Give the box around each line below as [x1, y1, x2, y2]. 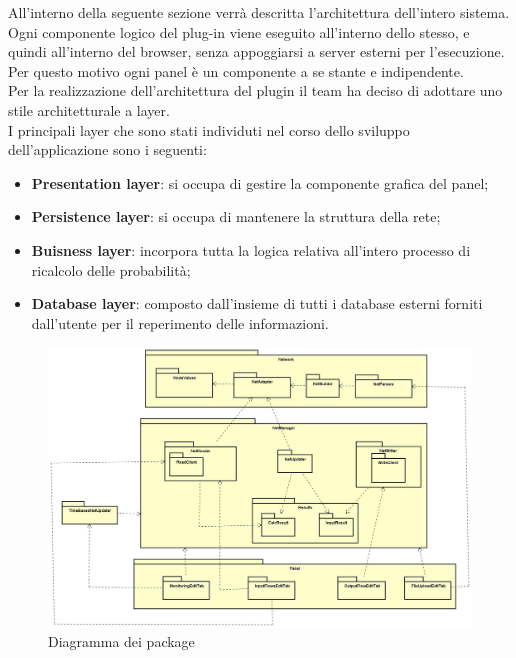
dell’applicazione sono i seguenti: [8, 139, 207, 160]
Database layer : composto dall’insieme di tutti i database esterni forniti [31, 293, 483, 314]
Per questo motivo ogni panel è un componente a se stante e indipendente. [8, 60, 464, 81]
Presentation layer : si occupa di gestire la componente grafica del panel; [31, 172, 489, 193]
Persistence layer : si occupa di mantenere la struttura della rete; [31, 206, 441, 227]
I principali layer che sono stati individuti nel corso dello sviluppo [8, 119, 410, 140]
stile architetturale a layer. [8, 99, 170, 120]
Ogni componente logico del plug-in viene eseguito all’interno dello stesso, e [8, 21, 470, 42]
